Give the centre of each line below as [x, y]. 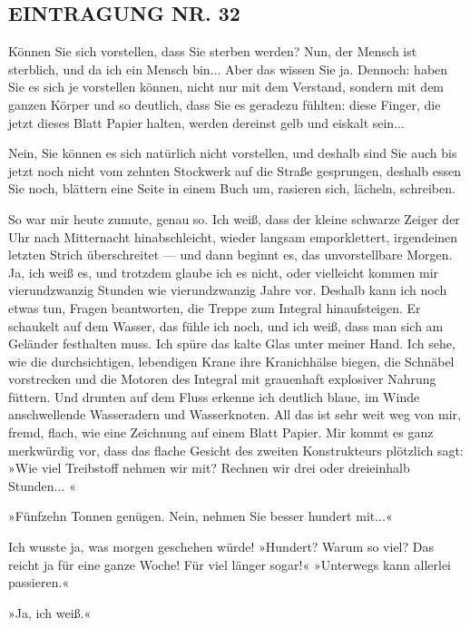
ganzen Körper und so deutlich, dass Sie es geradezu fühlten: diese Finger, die [225, 104]
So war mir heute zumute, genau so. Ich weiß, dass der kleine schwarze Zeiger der [234, 218]
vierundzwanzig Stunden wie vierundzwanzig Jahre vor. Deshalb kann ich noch [228, 290]
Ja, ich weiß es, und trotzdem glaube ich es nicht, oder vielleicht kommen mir [224, 272]
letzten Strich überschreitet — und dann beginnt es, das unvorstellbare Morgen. [230, 255]
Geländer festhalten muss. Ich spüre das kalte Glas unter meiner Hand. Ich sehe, [232, 343]
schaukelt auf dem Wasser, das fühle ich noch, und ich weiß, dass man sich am [226, 325]
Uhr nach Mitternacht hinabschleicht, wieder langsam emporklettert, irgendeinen [233, 236]
